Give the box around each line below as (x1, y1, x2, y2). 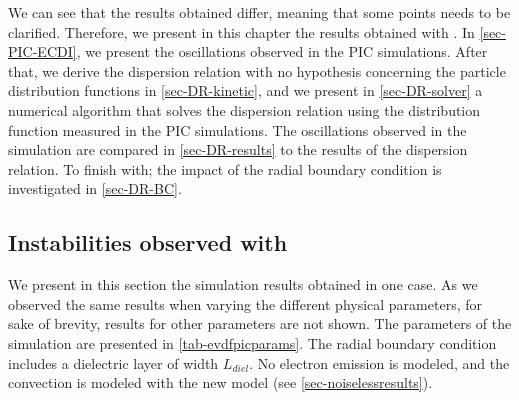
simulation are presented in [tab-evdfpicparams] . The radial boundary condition (8, 332, 497, 353)
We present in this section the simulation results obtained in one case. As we (8, 274, 478, 295)
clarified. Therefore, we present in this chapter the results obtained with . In (8, 21, 475, 42)
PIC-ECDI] (8, 41, 77, 62)
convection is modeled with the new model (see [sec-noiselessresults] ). (8, 372, 433, 393)
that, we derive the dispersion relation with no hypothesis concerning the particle (8, 60, 506, 81)
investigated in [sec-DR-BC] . (8, 178, 182, 199)
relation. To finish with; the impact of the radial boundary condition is (8, 158, 442, 179)
